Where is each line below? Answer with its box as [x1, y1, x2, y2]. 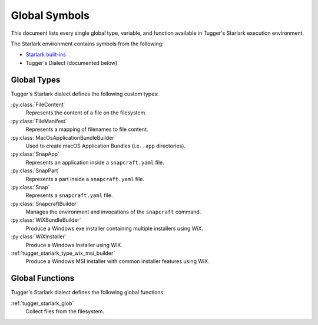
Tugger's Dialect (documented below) [25, 59, 118, 66]
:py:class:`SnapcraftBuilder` [11, 200, 78, 207]
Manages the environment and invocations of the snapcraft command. [25, 208, 201, 215]
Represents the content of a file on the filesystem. [25, 109, 147, 116]
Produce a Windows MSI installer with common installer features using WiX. [25, 258, 210, 265]
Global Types [11, 74, 61, 85]
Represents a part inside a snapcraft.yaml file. [25, 175, 144, 182]
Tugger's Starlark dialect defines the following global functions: [11, 289, 165, 296]
